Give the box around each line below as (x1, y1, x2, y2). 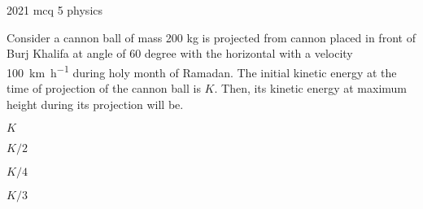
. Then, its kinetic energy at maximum (214, 80, 408, 97)
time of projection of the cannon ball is (7, 80, 201, 97)
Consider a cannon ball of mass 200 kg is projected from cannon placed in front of (7, 28, 416, 46)
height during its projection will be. (7, 95, 184, 112)
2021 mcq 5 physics (7, 2, 103, 18)
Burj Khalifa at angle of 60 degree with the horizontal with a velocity (7, 45, 353, 62)
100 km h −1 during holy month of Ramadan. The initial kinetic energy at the (7, 61, 397, 81)
